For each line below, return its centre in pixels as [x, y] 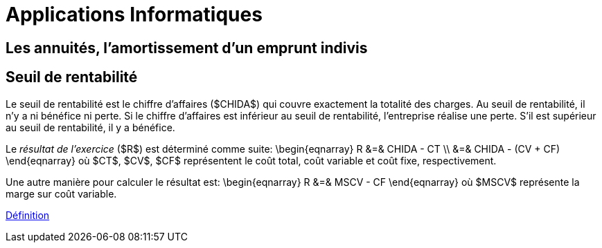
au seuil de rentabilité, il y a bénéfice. [90, 127]
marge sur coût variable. [61, 193]
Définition [28, 215]
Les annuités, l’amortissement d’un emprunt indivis [187, 48]
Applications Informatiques [134, 15]
